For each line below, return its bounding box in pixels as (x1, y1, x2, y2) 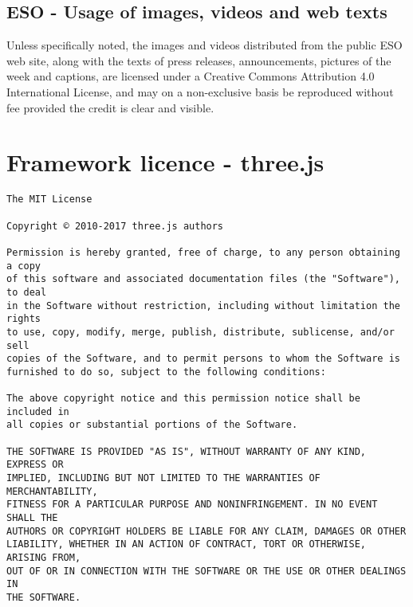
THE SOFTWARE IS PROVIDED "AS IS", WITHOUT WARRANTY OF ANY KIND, (6, 445, 367, 457)
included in (6, 405, 69, 417)
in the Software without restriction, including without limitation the (6, 300, 400, 311)
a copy (6, 260, 41, 272)
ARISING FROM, (6, 552, 81, 564)
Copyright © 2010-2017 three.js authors (6, 220, 224, 232)
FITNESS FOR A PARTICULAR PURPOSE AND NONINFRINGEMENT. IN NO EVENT (6, 499, 378, 511)
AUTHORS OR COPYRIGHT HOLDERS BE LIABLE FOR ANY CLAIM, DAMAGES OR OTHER (6, 525, 407, 537)
